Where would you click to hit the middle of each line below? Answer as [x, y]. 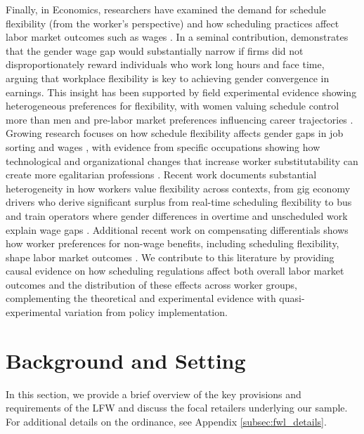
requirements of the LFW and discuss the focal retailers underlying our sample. [177, 408]
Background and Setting [126, 360]
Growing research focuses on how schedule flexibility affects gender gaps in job [175, 133]
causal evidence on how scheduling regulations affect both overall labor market [175, 271]
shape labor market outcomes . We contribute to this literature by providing [170, 257]
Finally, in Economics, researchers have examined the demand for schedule [166, 9]
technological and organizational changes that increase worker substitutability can [182, 160]
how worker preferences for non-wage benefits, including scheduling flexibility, [173, 243]
